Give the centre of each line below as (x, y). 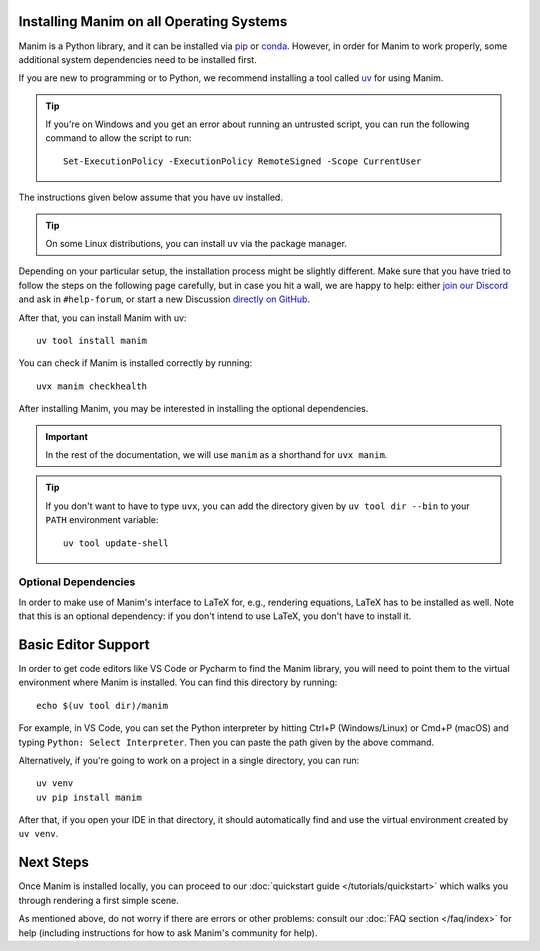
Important (67, 436)
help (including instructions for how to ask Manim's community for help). (168, 932)
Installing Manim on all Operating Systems (153, 21)
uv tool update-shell (116, 543)
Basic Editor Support (84, 644)
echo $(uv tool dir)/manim (102, 705)
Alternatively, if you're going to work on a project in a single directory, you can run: (189, 760)
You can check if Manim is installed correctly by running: (135, 363)
